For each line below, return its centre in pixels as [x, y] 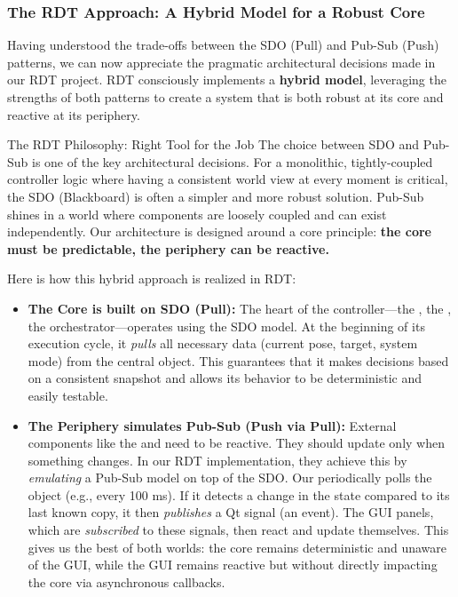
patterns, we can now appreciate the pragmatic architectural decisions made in [221, 62]
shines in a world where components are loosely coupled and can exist [197, 214]
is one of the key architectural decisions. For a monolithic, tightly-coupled [233, 161]
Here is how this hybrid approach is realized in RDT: [152, 279]
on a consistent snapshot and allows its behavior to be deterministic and [225, 378]
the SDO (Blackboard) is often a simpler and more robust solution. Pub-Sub [216, 196]
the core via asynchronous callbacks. [126, 581]
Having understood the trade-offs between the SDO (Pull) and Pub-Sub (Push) [223, 45]
